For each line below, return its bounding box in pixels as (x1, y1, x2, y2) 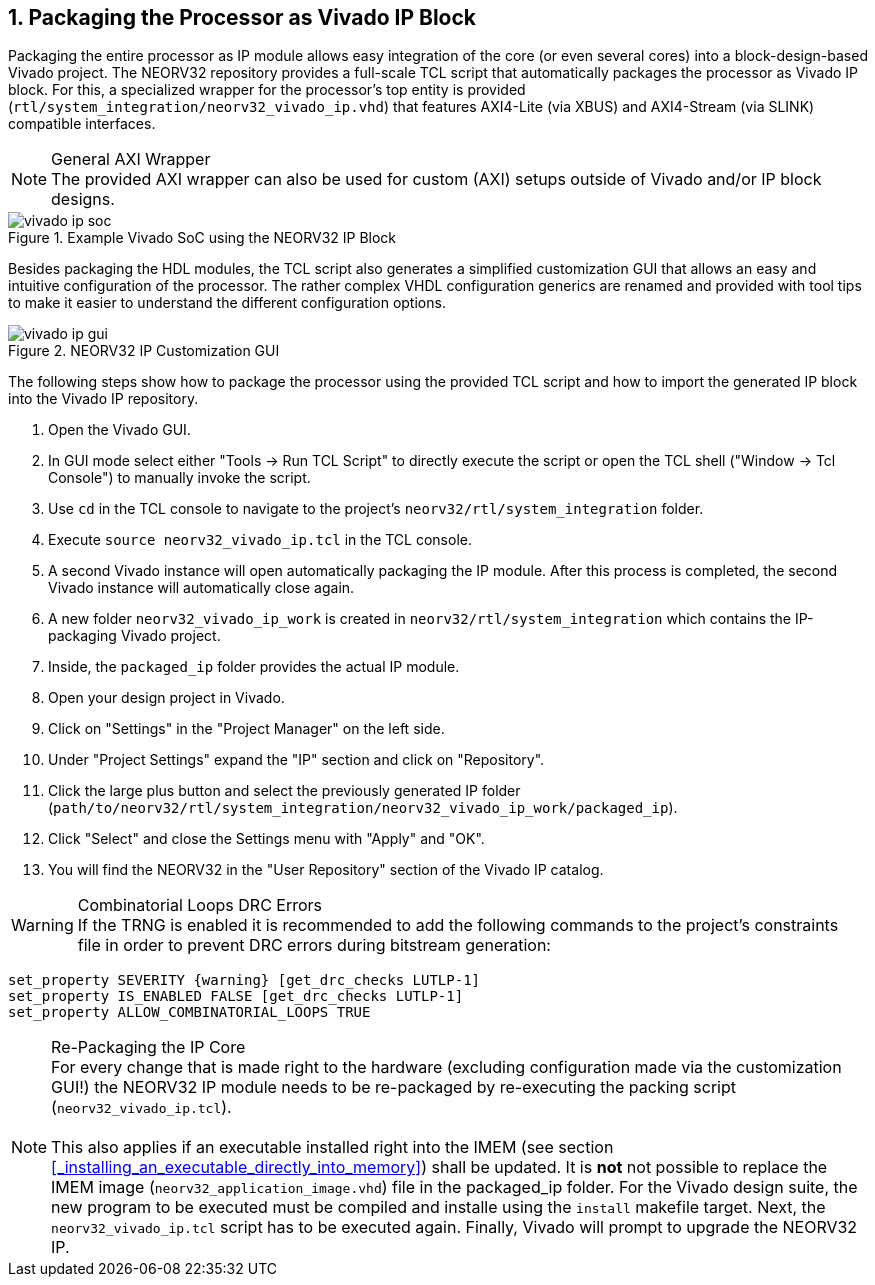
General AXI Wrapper (51, 149, 211, 170)
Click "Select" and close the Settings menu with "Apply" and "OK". (48, 830, 485, 848)
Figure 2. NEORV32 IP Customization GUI (8, 342, 280, 360)
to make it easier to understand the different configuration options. (8, 294, 446, 312)
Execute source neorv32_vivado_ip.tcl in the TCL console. (48, 531, 472, 549)
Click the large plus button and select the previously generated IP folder (48, 782, 521, 800)
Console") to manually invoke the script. (48, 469, 311, 487)
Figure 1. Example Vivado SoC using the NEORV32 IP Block (8, 229, 397, 247)
